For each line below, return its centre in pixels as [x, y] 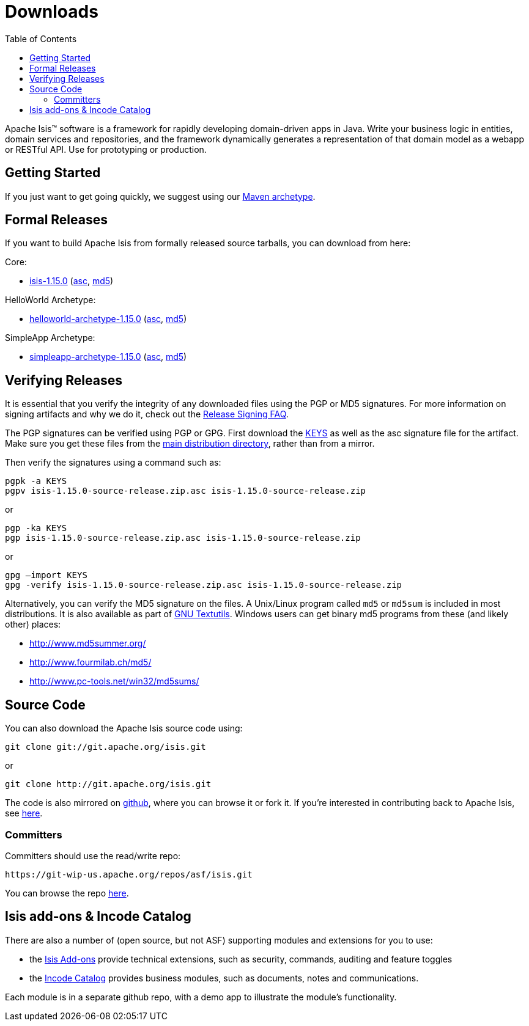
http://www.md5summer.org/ [88, 643]
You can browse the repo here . [67, 893]
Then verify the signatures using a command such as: [113, 463]
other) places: [33, 625]
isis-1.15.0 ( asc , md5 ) [72, 281]
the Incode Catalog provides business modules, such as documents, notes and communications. [224, 978]
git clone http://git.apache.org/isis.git [108, 784]
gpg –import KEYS [46, 575]
